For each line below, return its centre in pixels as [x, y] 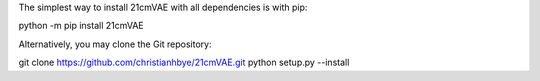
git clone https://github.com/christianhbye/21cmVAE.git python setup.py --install [184, 62]
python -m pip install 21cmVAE [81, 26]
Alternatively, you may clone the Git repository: [115, 44]
